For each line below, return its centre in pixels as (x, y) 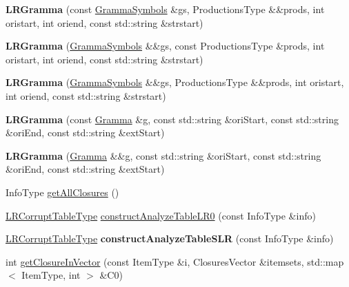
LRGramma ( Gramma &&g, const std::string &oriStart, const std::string (163, 155)
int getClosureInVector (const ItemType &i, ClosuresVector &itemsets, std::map (175, 261)
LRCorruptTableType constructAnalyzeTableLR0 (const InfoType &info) (161, 215)
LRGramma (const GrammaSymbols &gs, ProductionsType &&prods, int (165, 9)
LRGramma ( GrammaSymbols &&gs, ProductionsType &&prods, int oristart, (175, 82)
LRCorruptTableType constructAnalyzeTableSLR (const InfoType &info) (170, 238)
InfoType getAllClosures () (62, 192)
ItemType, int (51, 275)
